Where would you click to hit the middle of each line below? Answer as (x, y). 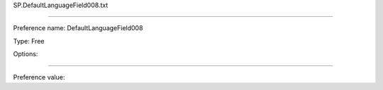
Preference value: (39, 77)
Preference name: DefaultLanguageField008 (78, 28)
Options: (26, 54)
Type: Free (29, 41)
